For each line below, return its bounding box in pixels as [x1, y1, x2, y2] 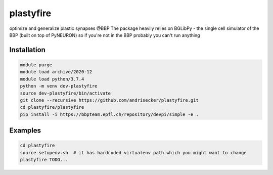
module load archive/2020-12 [20, 69, 93, 75]
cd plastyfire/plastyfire [20, 104, 84, 110]
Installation [9, 46, 45, 54]
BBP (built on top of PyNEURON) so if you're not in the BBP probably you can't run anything [9, 32, 200, 38]
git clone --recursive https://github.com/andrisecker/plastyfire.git [20, 97, 199, 103]
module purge [20, 62, 53, 68]
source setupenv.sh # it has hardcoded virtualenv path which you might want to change [20, 150, 247, 155]
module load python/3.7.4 [20, 76, 84, 82]
